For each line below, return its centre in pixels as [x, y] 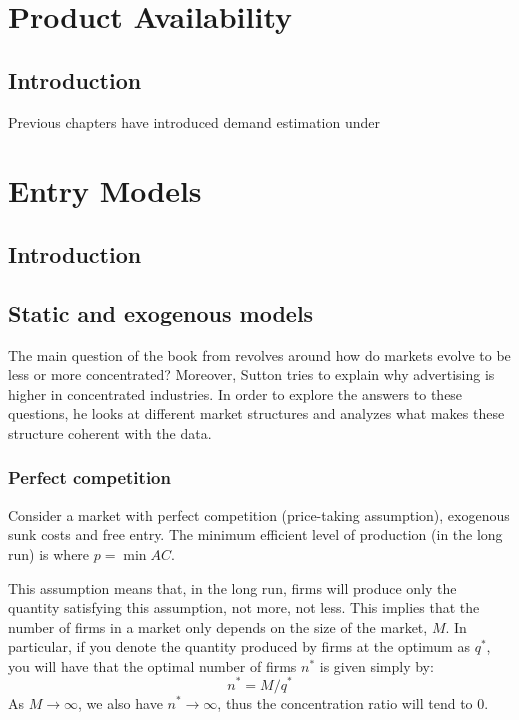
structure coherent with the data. [110, 432]
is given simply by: [376, 665]
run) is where [49, 553]
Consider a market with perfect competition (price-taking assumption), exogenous [259, 514]
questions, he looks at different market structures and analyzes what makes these [256, 413]
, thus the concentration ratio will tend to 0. [353, 702]
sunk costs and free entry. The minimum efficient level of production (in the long [255, 534]
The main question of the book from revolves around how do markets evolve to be [259, 354]
